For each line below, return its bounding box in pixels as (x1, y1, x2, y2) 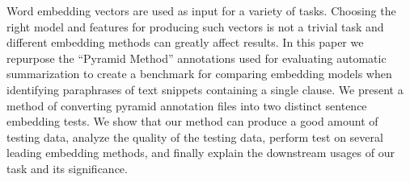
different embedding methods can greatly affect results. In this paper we (6, 34, 364, 51)
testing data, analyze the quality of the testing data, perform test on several (6, 128, 383, 145)
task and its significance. (6, 159, 128, 176)
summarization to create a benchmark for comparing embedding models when (6, 65, 392, 82)
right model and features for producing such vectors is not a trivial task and (6, 18, 384, 35)
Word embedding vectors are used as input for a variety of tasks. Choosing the (6, 2, 396, 19)
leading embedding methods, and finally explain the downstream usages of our (6, 144, 395, 161)
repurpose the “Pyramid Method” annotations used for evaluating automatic (6, 49, 387, 66)
